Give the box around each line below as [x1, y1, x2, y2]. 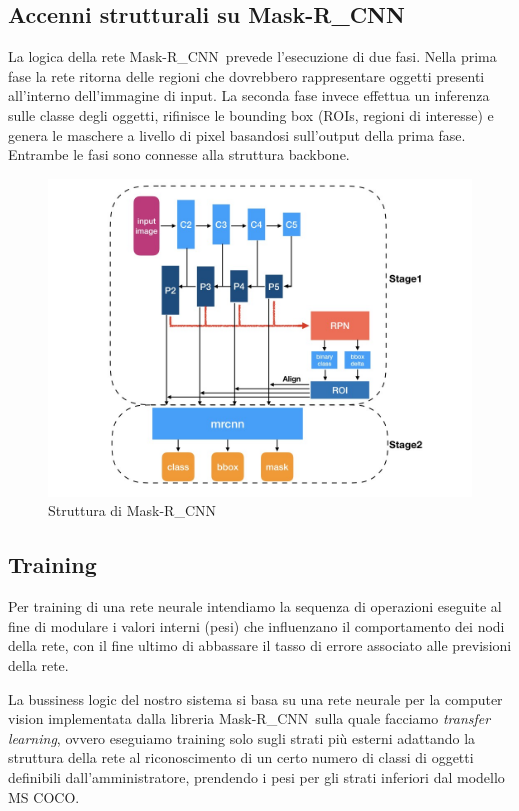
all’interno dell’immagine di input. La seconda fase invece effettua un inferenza [8, 85, 490, 106]
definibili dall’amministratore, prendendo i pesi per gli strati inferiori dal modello [8, 766, 505, 787]
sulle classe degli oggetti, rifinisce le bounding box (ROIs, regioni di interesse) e [8, 104, 494, 125]
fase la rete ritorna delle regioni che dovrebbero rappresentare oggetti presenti [8, 65, 485, 86]
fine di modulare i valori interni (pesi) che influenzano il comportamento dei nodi [8, 615, 505, 636]
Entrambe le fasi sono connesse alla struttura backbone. [8, 144, 350, 165]
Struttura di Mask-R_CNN [48, 500, 216, 521]
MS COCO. [8, 786, 80, 807]
